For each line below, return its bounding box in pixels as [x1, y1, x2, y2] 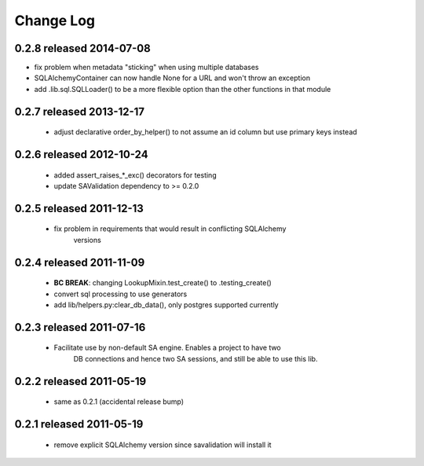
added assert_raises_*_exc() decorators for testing [53, 170, 217, 180]
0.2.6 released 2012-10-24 [14, 148, 148, 161]
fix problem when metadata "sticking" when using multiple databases [34, 63, 259, 72]
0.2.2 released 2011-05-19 [14, 374, 147, 388]
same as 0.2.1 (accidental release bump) [53, 397, 185, 406]
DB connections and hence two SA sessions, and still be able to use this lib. [73, 354, 318, 363]
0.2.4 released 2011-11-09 [14, 255, 145, 269]
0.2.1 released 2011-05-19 [14, 417, 144, 431]
